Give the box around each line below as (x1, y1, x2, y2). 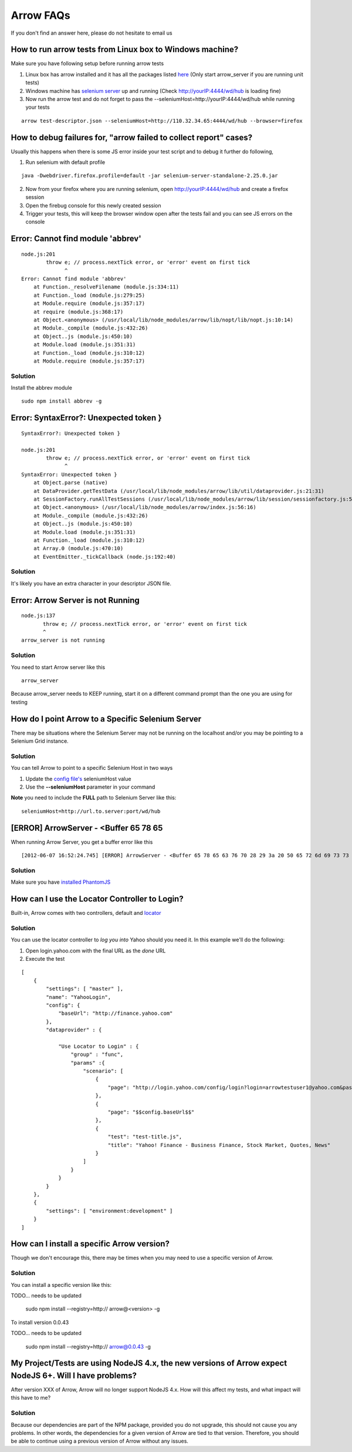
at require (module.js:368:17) (33, 308, 124, 315)
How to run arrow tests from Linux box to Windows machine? (11, 45, 239, 55)
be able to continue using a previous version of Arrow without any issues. (11, 1437, 189, 1445)
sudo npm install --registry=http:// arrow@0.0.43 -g (25, 1343, 151, 1350)
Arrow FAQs (11, 9, 70, 22)
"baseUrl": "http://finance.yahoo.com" (58, 1010, 173, 1017)
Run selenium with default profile (25, 159, 106, 166)
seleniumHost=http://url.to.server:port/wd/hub (21, 808, 161, 814)
